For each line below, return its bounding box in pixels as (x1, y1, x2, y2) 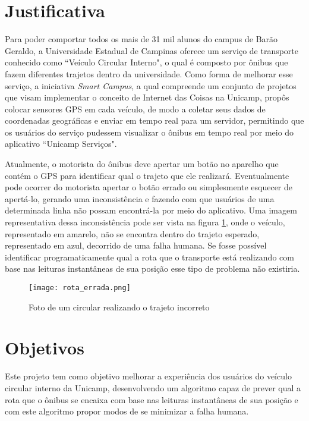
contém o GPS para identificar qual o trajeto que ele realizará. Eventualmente (5, 169, 289, 181)
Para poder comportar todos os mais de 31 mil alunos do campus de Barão (5, 33, 278, 45)
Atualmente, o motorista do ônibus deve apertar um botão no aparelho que (5, 158, 279, 170)
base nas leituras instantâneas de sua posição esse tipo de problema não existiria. (5, 262, 300, 275)
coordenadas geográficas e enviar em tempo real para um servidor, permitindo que (5, 114, 304, 127)
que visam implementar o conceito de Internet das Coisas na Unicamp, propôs (5, 91, 289, 103)
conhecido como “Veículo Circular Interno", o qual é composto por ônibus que (5, 56, 288, 68)
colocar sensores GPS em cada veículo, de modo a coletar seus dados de (5, 102, 266, 115)
